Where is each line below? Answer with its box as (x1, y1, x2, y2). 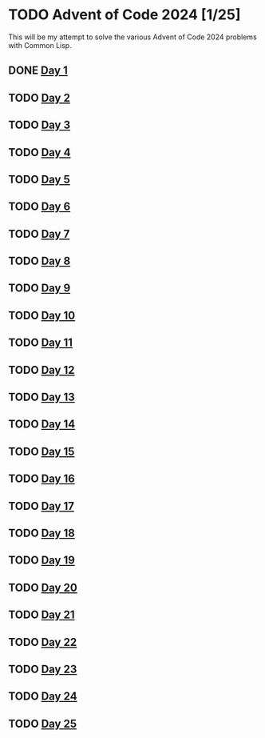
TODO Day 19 (8, 554, 76, 568)
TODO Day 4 (8, 146, 71, 159)
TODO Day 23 (8, 662, 77, 676)
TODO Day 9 (8, 282, 71, 295)
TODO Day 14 (8, 418, 76, 431)
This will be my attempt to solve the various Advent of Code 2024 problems (8, 32, 257, 42)
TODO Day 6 (8, 200, 71, 214)
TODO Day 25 (8, 716, 77, 730)
